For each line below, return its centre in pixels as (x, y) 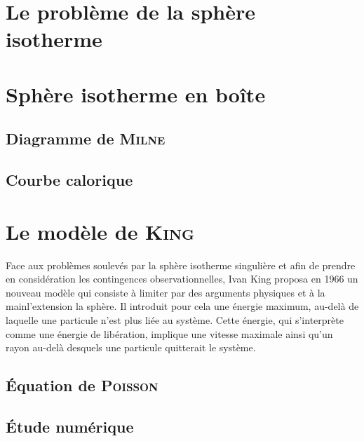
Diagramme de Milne (86, 138)
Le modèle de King (100, 231)
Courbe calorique (69, 180)
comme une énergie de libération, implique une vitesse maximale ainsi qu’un (169, 333)
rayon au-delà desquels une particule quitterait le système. (131, 347)
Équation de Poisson (82, 385)
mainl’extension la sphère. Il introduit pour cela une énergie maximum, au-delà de (182, 306)
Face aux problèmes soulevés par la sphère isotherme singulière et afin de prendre (181, 265)
